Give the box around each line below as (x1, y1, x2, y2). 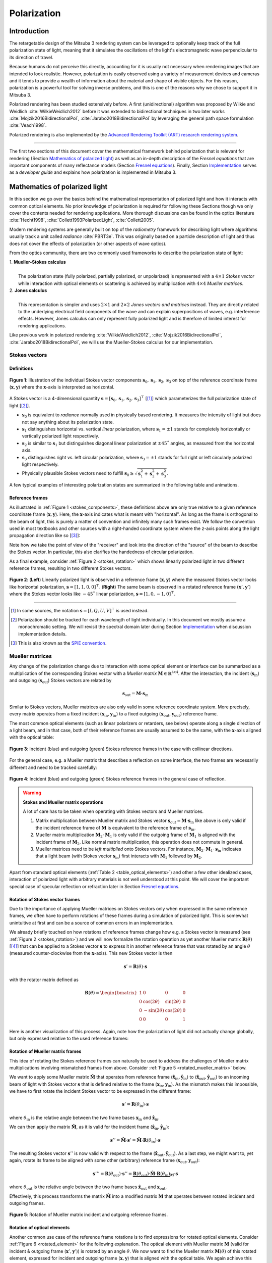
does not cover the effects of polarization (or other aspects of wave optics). (9, 240, 167, 247)
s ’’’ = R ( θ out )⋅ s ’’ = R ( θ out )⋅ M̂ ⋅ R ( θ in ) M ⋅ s (92, 1171, 178, 1178)
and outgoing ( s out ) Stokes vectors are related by (9, 677, 112, 685)
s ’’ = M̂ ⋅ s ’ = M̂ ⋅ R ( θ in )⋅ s (110, 1137, 161, 1144)
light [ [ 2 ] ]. (9, 402, 30, 409)
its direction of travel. (9, 54, 54, 60)
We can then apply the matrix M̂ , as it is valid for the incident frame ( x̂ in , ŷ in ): (9, 1124, 170, 1131)
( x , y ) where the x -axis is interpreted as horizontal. (9, 384, 115, 390)
